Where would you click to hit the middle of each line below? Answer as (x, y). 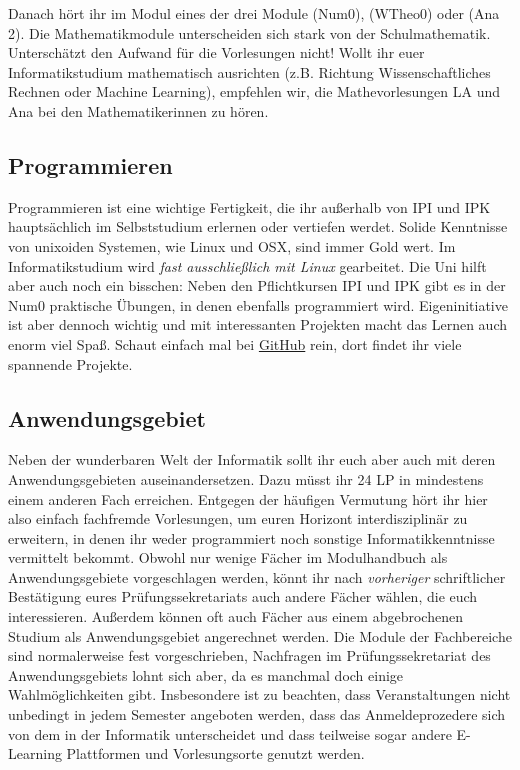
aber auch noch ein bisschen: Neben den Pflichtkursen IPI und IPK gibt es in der (257, 285)
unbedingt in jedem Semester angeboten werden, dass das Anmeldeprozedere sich (257, 714)
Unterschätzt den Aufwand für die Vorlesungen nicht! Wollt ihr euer (216, 52)
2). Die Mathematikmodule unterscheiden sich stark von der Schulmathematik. (249, 32)
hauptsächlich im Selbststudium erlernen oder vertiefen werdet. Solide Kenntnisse (258, 226)
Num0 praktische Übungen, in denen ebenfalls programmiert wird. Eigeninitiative (258, 304)
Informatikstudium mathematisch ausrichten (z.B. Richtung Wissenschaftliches (249, 71)
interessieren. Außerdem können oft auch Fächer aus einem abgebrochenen (235, 616)
